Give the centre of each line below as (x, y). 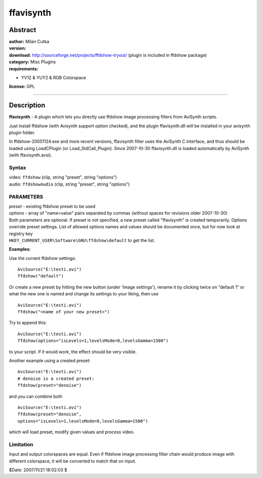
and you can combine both (36, 396)
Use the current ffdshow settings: (42, 258)
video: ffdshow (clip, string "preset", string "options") (63, 177)
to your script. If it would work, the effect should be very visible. (73, 352)
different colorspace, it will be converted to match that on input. (73, 461)
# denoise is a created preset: (56, 378)
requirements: (24, 68)
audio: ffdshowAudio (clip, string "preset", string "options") (69, 184)
